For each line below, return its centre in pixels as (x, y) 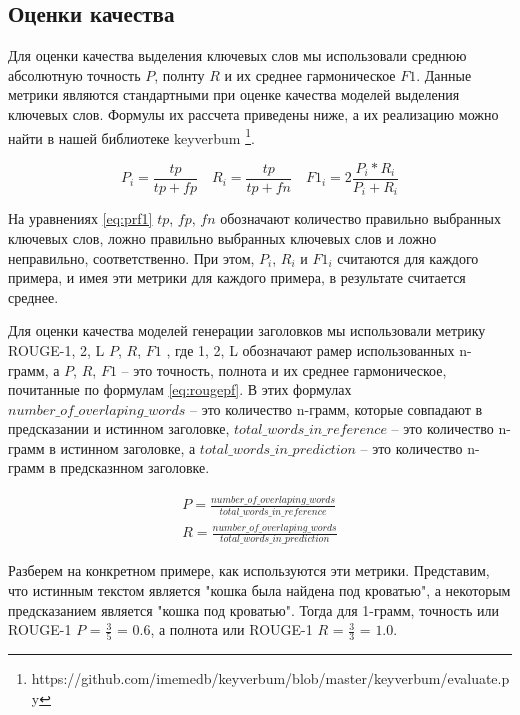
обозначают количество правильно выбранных (360, 218)
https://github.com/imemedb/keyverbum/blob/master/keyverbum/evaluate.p (270, 678)
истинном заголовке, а (128, 447)
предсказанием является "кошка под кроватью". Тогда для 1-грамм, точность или (253, 609)
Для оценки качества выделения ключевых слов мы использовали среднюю (237, 55)
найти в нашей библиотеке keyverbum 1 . (131, 136)
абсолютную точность (74, 74)
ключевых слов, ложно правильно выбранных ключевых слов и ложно (222, 237)
